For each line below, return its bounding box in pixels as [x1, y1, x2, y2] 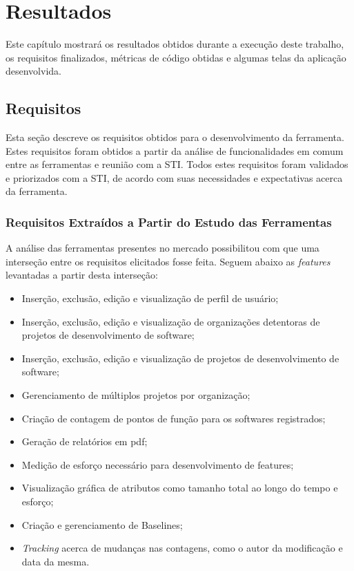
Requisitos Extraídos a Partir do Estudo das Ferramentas [6, 214, 332, 230]
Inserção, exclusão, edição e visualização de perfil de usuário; [21, 291, 279, 306]
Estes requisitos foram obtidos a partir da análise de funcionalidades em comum [6, 143, 344, 158]
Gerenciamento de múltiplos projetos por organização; [21, 388, 250, 402]
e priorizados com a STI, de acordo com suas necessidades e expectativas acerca [6, 170, 343, 185]
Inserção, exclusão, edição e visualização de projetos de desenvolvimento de [21, 350, 340, 365]
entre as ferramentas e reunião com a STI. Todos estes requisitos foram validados [6, 157, 348, 171]
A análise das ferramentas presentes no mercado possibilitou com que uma [6, 241, 319, 255]
